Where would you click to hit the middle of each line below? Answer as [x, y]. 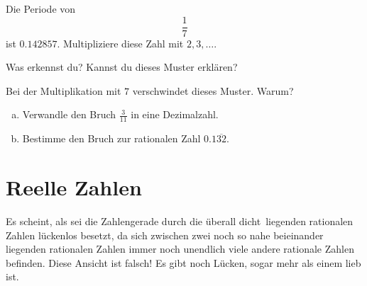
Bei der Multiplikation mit [64, 90]
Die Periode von [41, 8]
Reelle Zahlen [74, 187]
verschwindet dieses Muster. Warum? [213, 90]
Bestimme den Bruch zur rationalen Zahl [111, 138]
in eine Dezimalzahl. [175, 114]
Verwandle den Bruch [69, 114]
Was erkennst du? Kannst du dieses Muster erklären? [122, 67]
